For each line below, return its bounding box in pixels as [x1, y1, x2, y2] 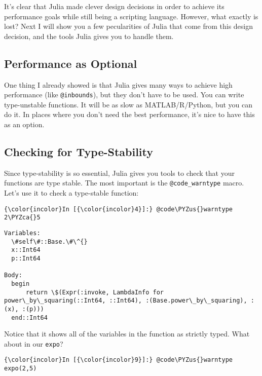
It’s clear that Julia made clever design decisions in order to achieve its [4, 1, 224, 11]
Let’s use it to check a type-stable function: [4, 187, 139, 198]
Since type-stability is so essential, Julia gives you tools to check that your [4, 167, 235, 178]
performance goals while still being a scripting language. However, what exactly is [4, 11, 258, 21]
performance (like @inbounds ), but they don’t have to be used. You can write [4, 89, 244, 100]
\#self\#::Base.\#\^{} [11, 238, 88, 245]
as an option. [4, 119, 45, 130]
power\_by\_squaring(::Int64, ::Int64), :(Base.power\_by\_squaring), [4, 297, 247, 305]
